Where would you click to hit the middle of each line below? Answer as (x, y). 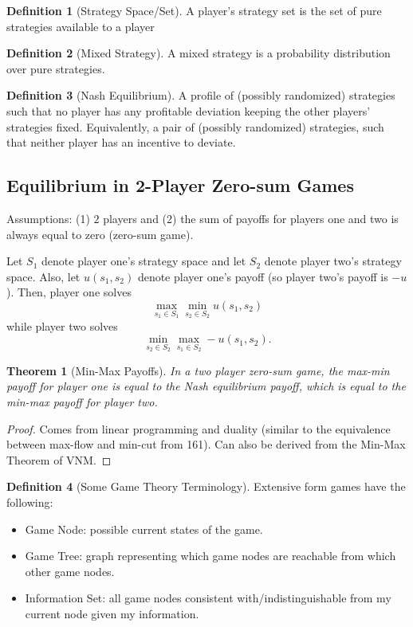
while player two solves (62, 325)
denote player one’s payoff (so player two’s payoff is (263, 276)
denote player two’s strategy (333, 261)
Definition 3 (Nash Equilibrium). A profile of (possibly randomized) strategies (201, 95)
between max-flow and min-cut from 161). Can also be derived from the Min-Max (206, 444)
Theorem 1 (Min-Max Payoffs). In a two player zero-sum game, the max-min (198, 370)
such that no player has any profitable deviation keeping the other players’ (189, 110)
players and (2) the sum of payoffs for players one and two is (251, 218)
